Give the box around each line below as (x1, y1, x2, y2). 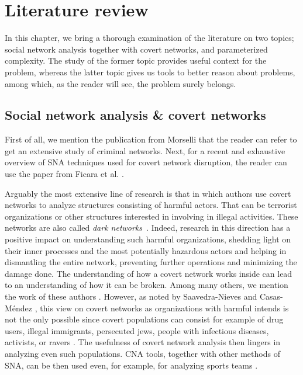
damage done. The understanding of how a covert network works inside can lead (5, 267, 292, 279)
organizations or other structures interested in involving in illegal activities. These (5, 210, 298, 222)
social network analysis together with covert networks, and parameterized (5, 43, 268, 55)
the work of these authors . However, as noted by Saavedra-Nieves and (5, 290, 257, 303)
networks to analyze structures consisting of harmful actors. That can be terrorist (5, 199, 297, 211)
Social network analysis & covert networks (5, 106, 266, 124)
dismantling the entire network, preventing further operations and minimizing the (5, 256, 297, 268)
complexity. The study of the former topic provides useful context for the (5, 54, 267, 67)
